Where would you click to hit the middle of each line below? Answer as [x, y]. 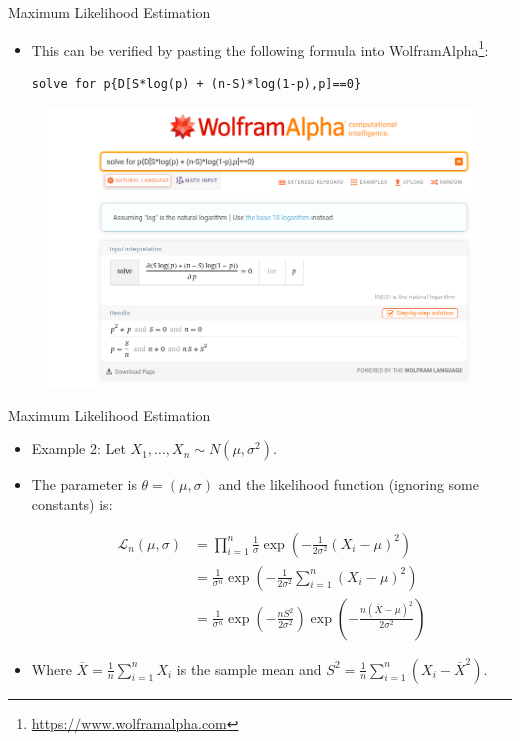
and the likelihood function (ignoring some [348, 484]
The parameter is [84, 484]
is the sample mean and [249, 668]
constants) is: [72, 503]
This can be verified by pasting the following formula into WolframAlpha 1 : [260, 48]
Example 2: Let [78, 448]
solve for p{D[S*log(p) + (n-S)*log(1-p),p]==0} [196, 83]
